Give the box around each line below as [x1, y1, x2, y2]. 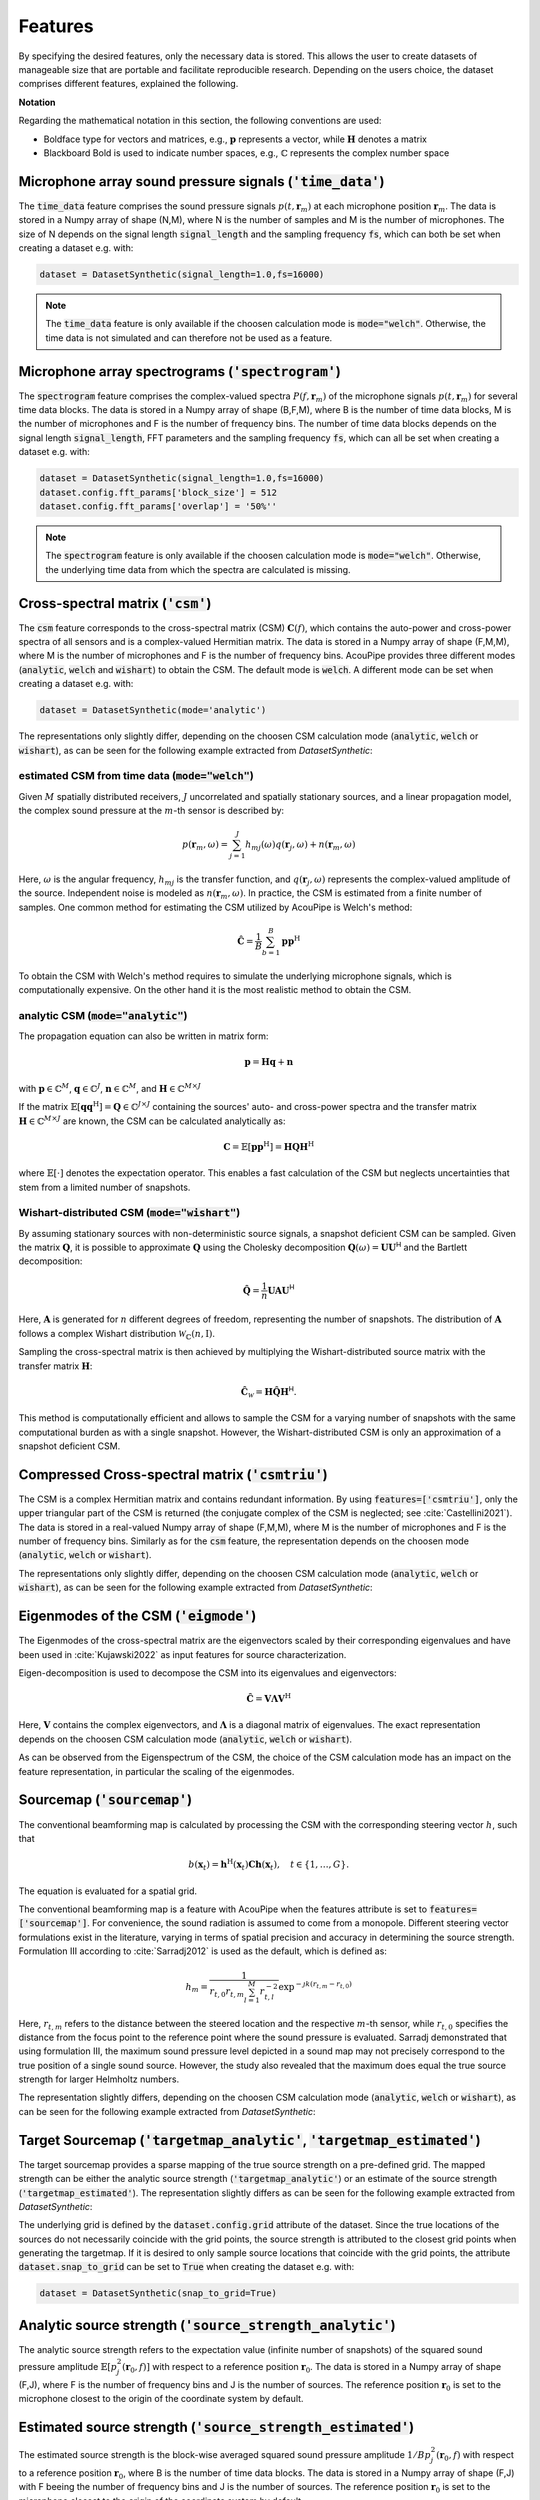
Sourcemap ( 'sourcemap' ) [18, 1791, 193, 1809]
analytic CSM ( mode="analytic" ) [18, 1008, 188, 1022]
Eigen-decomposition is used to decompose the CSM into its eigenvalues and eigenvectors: [18, 1666, 397, 1679]
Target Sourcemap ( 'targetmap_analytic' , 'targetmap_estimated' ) [18, 2131, 481, 2149]
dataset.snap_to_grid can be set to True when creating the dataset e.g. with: [18, 2261, 355, 2273]
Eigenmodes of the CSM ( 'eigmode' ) [18, 1608, 257, 1625]
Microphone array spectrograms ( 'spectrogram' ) [18, 363, 342, 380]
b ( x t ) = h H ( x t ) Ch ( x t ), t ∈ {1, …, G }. [188, 1857, 350, 1872]
